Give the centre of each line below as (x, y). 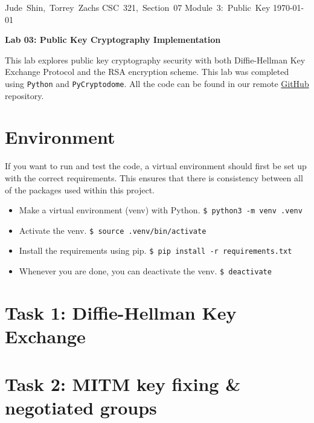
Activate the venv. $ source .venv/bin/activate (113, 230)
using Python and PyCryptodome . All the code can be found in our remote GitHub (157, 83)
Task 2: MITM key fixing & (123, 383)
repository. (24, 95)
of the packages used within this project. (80, 189)
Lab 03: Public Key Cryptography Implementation (113, 40)
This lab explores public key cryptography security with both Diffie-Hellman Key (155, 60)
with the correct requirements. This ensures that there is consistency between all (154, 177)
